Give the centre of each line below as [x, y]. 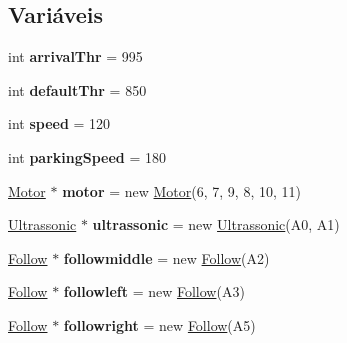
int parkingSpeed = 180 [87, 156]
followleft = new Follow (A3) [154, 291]
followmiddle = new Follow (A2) [166, 257]
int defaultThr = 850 [77, 89]
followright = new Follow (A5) [159, 324]
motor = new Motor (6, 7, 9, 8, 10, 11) [181, 190]
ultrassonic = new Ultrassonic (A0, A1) [216, 224]
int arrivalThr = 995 [75, 56]
